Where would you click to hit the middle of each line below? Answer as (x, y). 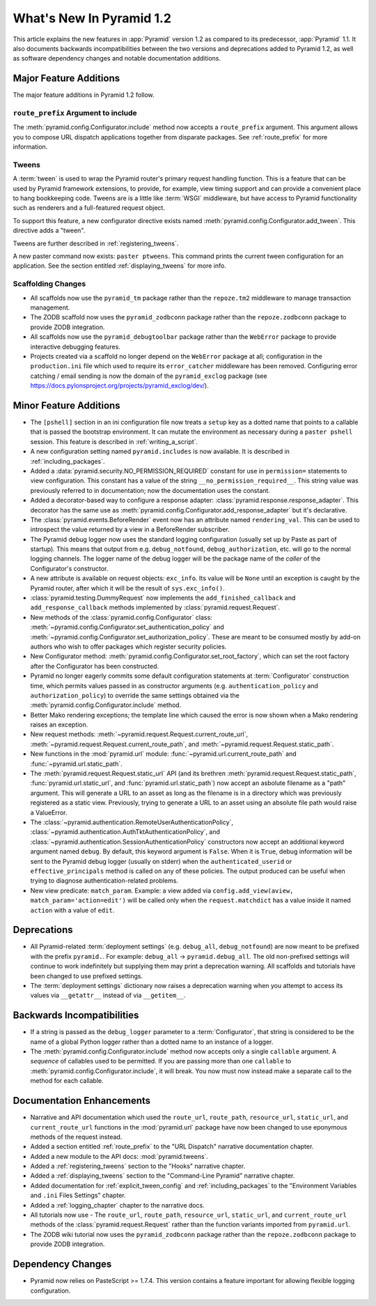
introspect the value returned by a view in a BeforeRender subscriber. (130, 529)
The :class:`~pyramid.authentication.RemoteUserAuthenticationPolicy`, (132, 822)
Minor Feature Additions (67, 405)
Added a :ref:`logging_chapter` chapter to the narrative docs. (117, 1205)
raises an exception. (59, 724)
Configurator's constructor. (69, 568)
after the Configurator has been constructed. (95, 666)
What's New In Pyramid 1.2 (92, 18)
